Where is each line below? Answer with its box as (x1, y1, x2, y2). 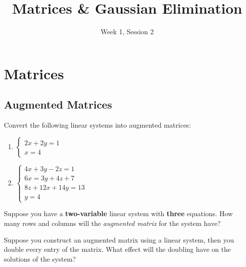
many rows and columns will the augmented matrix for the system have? (4, 218, 221, 228)
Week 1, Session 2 (100, 26, 154, 37)
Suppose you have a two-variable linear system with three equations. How (4, 208, 233, 219)
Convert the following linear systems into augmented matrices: (4, 120, 191, 130)
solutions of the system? (4, 253, 76, 264)
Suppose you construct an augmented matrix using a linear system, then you (4, 234, 234, 245)
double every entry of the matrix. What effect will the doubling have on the (4, 244, 231, 254)
